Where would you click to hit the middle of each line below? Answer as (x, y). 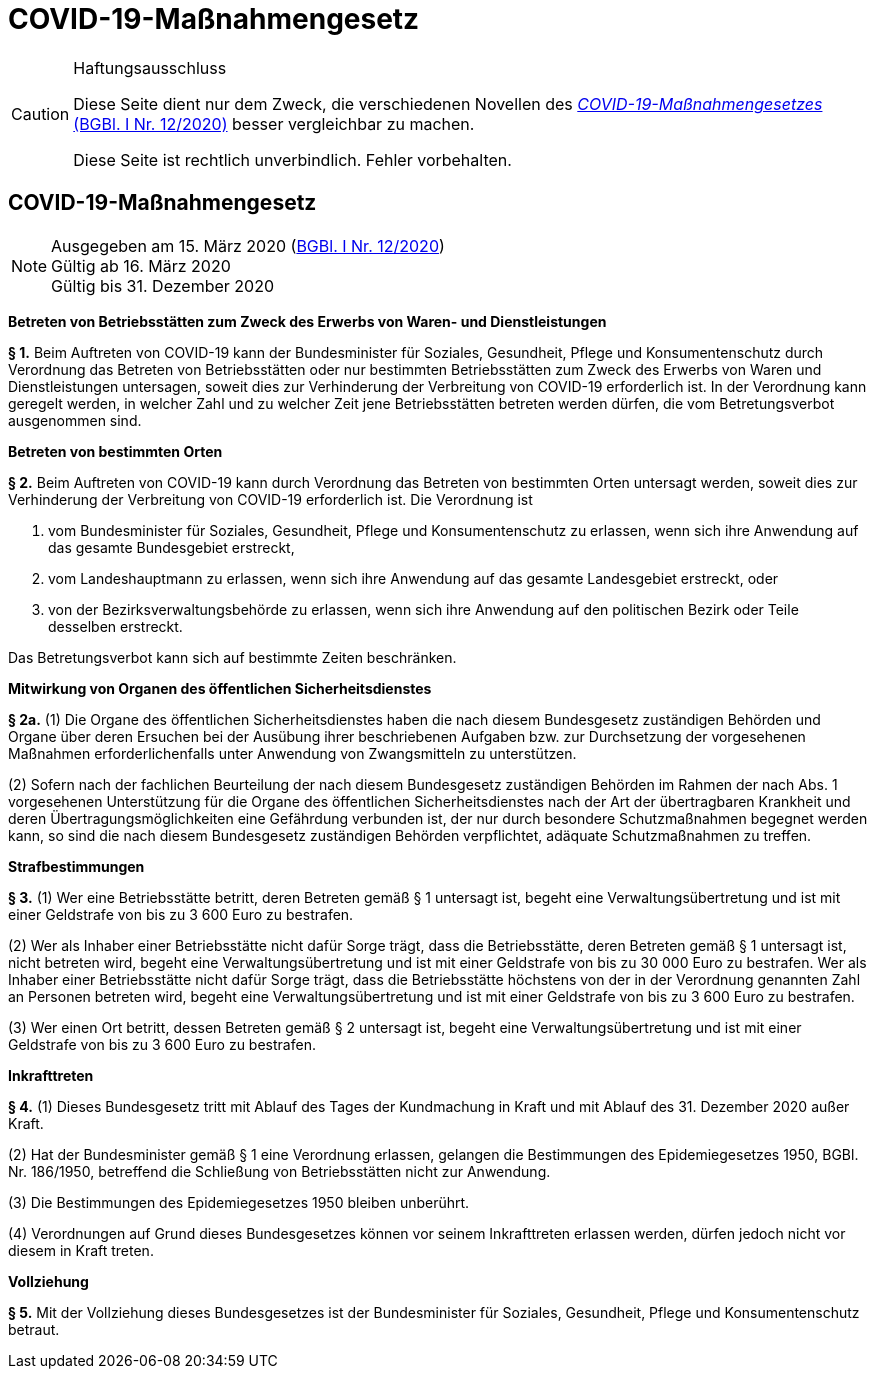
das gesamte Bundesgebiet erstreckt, (171, 547)
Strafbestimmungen (76, 866)
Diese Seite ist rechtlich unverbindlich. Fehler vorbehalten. (292, 159)
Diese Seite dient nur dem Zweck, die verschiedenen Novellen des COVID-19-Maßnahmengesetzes (448, 103)
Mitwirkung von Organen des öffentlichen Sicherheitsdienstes (220, 688)
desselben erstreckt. (115, 626)
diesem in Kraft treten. (81, 1250)
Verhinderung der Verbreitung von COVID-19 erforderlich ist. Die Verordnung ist (270, 499)
